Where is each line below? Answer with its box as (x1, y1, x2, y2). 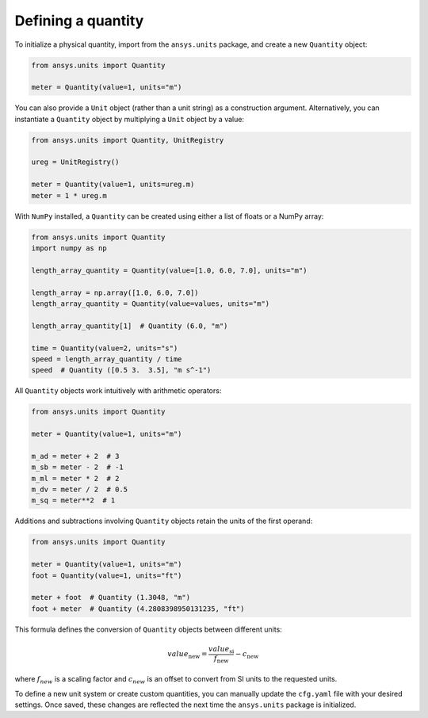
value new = (167, 650, 208, 660)
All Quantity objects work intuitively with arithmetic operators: (14, 386, 222, 395)
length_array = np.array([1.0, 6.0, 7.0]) (31, 288, 199, 297)
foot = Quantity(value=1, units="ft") (31, 571, 182, 580)
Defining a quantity (14, 12, 144, 29)
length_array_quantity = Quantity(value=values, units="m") (31, 299, 270, 308)
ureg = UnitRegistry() (31, 158, 120, 166)
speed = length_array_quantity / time (31, 354, 182, 364)
